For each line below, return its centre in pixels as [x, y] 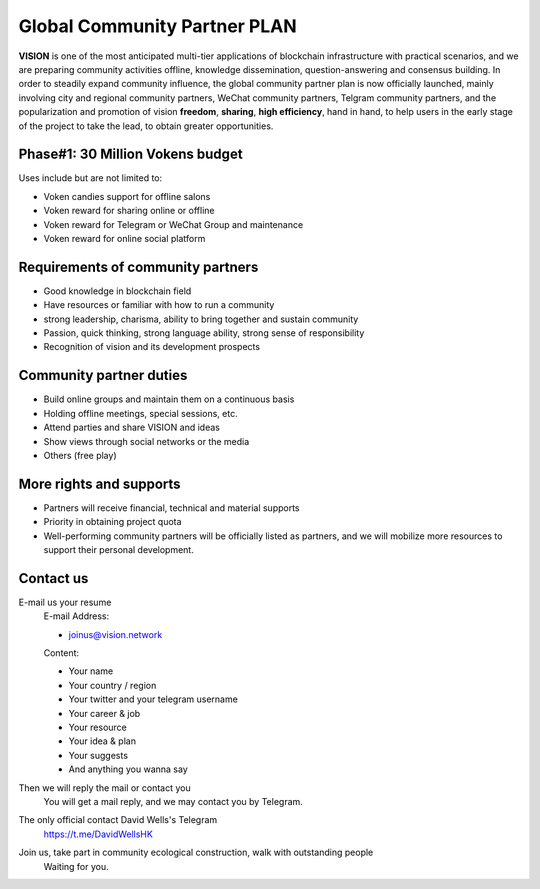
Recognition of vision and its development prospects [151, 347]
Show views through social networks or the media [146, 441]
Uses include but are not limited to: [90, 178]
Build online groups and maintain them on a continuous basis [169, 399]
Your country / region [112, 685]
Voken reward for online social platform [124, 238]
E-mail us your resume [65, 602]
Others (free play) [80, 455]
